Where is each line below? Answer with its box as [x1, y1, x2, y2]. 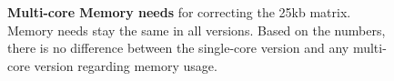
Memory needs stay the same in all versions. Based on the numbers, [7, 20, 386, 39]
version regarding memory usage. [34, 56, 217, 75]
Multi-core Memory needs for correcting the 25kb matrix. [7, 3, 351, 21]
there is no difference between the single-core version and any [7, 38, 349, 57]
